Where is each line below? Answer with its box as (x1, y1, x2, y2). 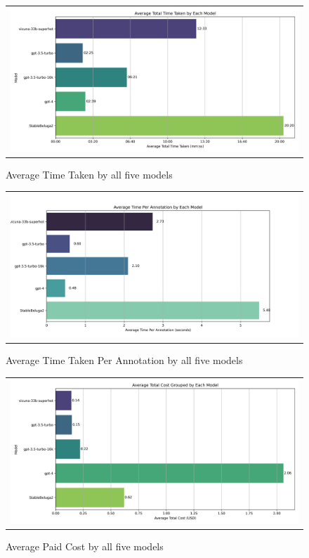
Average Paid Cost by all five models (6, 538, 164, 553)
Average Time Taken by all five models (6, 167, 173, 181)
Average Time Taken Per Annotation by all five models (6, 353, 243, 368)
